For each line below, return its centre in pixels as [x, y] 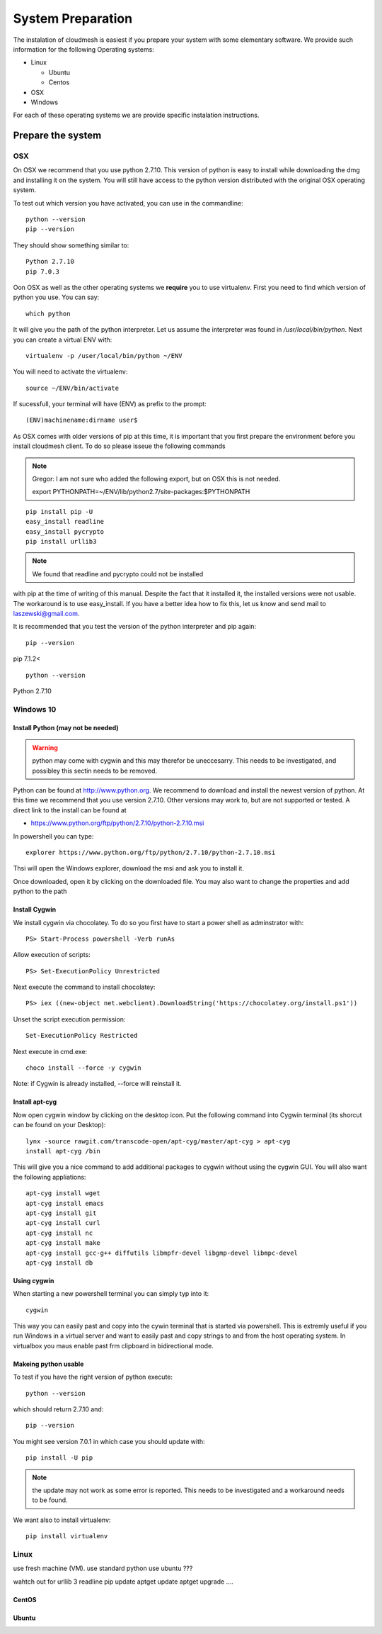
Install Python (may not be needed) [66, 728]
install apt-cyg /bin [63, 1151]
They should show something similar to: [71, 245]
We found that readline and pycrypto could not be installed [118, 573]
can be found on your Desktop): [59, 1125]
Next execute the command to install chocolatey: [84, 987]
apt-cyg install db [59, 1263]
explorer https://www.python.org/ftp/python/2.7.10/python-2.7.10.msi [151, 852]
